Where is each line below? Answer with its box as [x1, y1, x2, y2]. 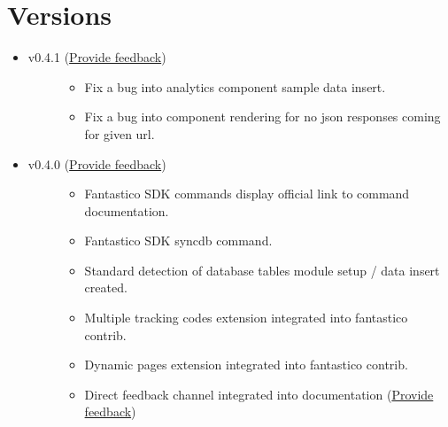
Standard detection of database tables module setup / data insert [84, 260, 440, 279]
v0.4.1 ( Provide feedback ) [27, 48, 166, 66]
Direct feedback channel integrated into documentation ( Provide [84, 384, 434, 403]
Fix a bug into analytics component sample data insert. [84, 77, 386, 96]
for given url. [84, 124, 155, 143]
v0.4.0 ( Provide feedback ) [27, 154, 166, 173]
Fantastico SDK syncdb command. [84, 231, 273, 250]
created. [84, 278, 127, 297]
